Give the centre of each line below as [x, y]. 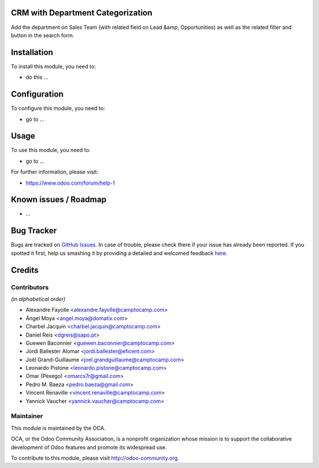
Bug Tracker [34, 231]
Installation [32, 52]
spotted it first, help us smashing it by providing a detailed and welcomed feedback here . [119, 253]
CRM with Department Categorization [82, 13]
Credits [25, 270]
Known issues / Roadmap [58, 200]
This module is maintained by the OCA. [58, 428]
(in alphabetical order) [38, 299]
